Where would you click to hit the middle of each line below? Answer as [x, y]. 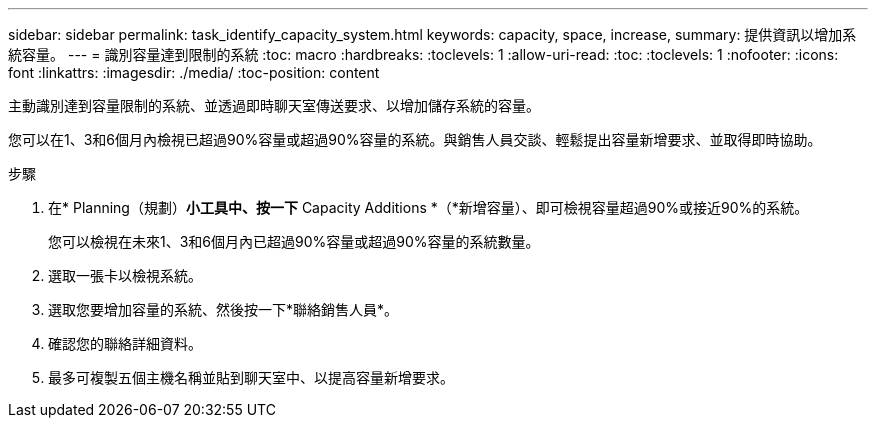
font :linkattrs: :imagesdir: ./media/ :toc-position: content [194, 72]
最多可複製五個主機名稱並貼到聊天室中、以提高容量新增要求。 [251, 377]
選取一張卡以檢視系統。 [125, 275]
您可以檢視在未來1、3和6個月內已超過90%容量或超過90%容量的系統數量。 [294, 241]
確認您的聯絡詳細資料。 [125, 343]
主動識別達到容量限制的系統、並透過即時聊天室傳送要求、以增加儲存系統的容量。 [274, 105]
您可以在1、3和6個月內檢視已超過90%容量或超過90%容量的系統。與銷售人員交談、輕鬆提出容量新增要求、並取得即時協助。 [415, 139]
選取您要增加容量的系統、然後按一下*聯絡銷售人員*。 [223, 309]
